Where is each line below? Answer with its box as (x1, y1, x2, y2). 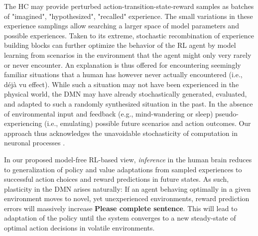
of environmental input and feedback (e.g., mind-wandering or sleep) (4, 108, 213, 118)
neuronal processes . (4, 137, 65, 148)
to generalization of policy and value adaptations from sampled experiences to (4, 164, 242, 174)
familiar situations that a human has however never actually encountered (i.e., (4, 69, 243, 80)
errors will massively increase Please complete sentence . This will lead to (4, 203, 238, 213)
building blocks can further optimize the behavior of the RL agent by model (4, 40, 236, 50)
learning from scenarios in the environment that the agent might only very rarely (4, 49, 252, 60)
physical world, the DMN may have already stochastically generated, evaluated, (4, 89, 247, 99)
